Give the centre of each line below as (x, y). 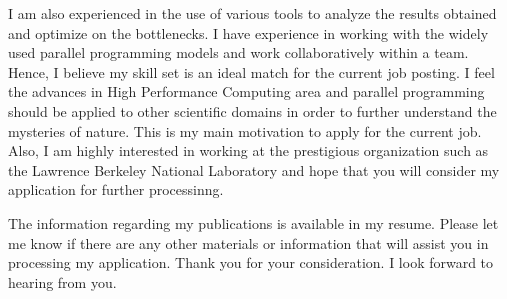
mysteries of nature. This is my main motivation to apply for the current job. (245, 130)
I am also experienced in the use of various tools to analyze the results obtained (252, 13)
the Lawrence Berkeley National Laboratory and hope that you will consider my (254, 169)
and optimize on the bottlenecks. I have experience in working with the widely (248, 32)
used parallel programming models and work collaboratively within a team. (238, 52)
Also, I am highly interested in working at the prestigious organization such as (248, 150)
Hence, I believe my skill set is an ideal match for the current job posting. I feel (251, 71)
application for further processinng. (116, 189)
